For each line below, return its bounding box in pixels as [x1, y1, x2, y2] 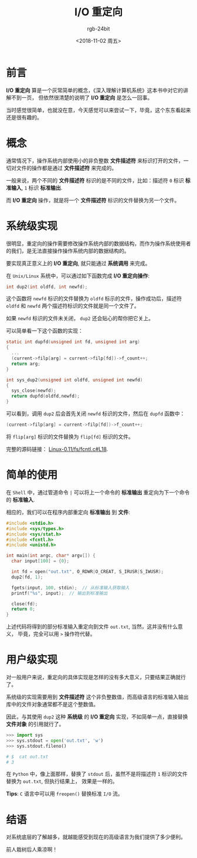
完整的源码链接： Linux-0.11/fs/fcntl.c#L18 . [6, 445, 108, 452]
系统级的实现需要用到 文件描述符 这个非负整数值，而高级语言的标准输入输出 [6, 693, 189, 701]
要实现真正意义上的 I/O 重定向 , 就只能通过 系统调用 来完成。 [6, 259, 151, 267]
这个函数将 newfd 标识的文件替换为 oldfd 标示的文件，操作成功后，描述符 [6, 295, 182, 302]
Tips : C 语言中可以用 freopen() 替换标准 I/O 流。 [6, 790, 123, 798]
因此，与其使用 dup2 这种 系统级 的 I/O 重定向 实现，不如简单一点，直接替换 [6, 713, 188, 720]
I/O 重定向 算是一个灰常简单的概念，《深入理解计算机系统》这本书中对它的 [6, 86, 184, 94]
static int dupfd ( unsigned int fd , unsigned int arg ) [6, 339, 141, 345]
